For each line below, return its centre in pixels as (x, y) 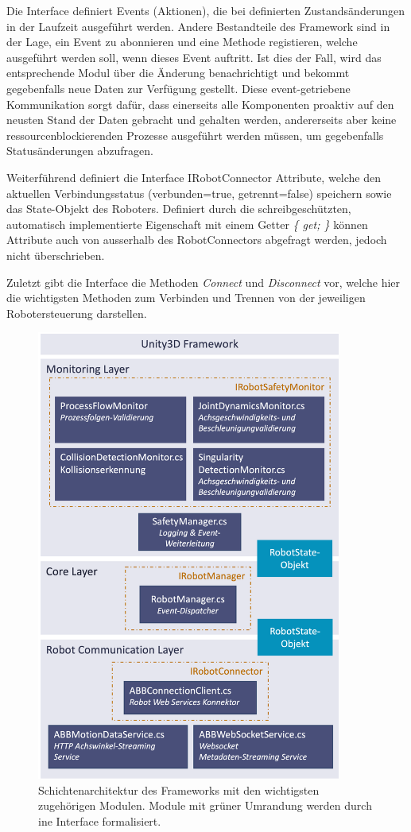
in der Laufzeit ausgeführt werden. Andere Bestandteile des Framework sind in (198, 26)
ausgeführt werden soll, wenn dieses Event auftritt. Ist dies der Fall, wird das (194, 57)
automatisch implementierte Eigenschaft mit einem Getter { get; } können (187, 224)
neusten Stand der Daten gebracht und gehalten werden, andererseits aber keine (202, 120)
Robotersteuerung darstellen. (77, 313)
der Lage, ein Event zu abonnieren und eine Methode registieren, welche (182, 42)
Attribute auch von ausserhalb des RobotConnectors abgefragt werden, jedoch (197, 240)
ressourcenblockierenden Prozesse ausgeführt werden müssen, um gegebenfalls (195, 135)
